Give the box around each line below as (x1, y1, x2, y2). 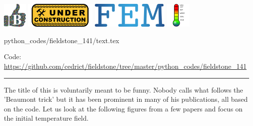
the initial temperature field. (4, 113, 89, 123)
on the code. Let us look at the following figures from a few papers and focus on (4, 103, 243, 113)
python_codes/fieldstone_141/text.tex (4, 35, 120, 45)
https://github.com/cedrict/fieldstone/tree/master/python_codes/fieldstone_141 (4, 61, 247, 71)
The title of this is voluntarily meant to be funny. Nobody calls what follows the (4, 84, 243, 94)
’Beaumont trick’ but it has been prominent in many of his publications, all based (4, 94, 248, 104)
